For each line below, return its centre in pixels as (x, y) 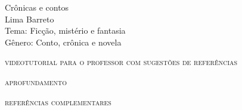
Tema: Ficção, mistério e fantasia (65, 30)
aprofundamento (36, 81)
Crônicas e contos (37, 7)
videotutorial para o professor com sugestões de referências (121, 62)
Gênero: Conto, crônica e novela (63, 42)
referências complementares (58, 101)
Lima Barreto (30, 19)
